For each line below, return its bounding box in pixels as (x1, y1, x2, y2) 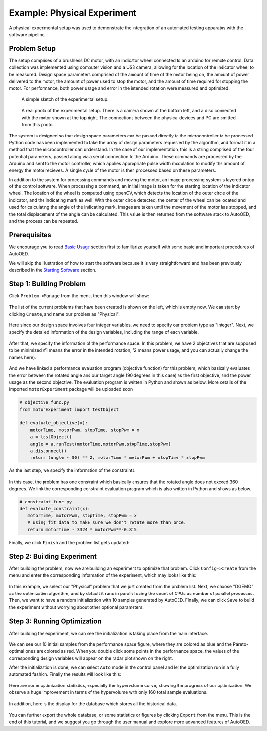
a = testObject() (30, 434, 72, 440)
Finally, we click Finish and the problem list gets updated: (9, 539, 130, 545)
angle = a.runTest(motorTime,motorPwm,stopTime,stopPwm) (30, 441, 171, 447)
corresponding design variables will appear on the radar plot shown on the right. (9, 655, 173, 661)
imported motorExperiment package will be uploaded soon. (9, 386, 134, 392)
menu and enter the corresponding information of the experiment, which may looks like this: (9, 572, 197, 578)
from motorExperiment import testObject (19, 406, 119, 412)
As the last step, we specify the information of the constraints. (9, 467, 136, 473)
